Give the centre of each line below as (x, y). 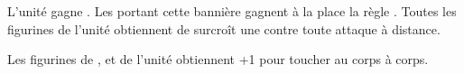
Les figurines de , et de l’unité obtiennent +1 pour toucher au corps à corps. (218, 59)
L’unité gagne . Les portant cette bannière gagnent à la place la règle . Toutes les (232, 11)
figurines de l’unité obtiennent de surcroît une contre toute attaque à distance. (224, 28)
